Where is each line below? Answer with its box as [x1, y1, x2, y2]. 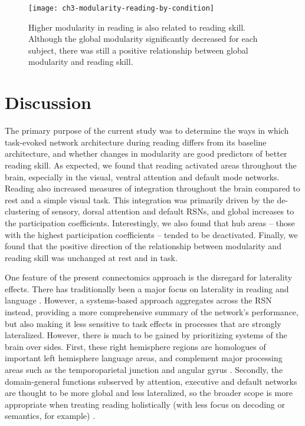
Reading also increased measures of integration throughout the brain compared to [5, 182, 300, 194]
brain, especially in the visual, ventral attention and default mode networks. [5, 170, 280, 183]
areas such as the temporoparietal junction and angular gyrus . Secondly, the [5, 364, 283, 376]
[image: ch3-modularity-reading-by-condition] [28, 4, 214, 12]
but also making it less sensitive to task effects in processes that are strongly [5, 317, 281, 329]
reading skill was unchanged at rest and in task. [5, 251, 178, 263]
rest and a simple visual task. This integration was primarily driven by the [5, 193, 274, 206]
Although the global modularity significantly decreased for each [28, 32, 258, 45]
